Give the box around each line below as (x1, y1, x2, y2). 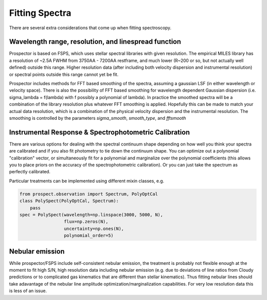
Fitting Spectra (9, 7, 72, 18)
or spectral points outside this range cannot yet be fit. (9, 71, 119, 77)
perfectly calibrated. (9, 169, 50, 175)
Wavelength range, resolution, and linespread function (9, 38, 181, 46)
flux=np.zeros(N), (63, 219, 109, 225)
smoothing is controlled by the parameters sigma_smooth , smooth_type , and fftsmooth (9, 115, 186, 121)
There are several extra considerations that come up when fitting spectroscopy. (9, 25, 172, 31)
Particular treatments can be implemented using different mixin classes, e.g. (9, 178, 164, 184)
